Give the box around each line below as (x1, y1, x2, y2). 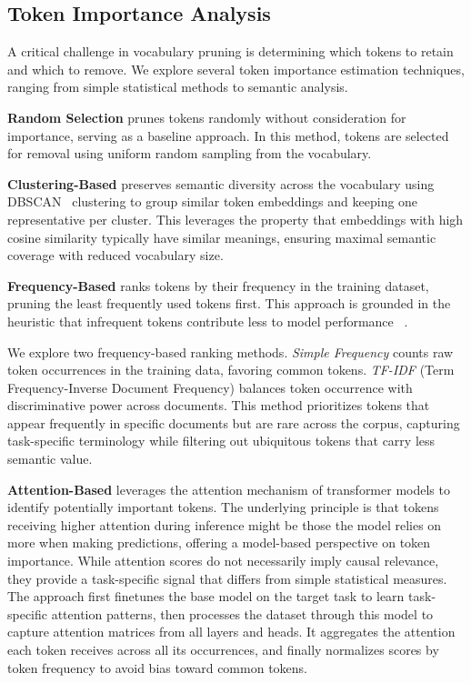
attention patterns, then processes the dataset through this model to (51, 604, 434, 623)
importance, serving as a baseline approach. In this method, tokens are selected (7, 126, 449, 145)
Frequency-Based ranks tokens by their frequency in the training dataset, (7, 276, 429, 295)
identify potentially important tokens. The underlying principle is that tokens (7, 497, 439, 517)
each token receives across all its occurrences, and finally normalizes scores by (7, 640, 439, 659)
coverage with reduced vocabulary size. (7, 246, 224, 265)
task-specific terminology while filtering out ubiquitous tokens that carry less (7, 431, 436, 450)
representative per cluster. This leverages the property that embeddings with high (7, 209, 464, 228)
